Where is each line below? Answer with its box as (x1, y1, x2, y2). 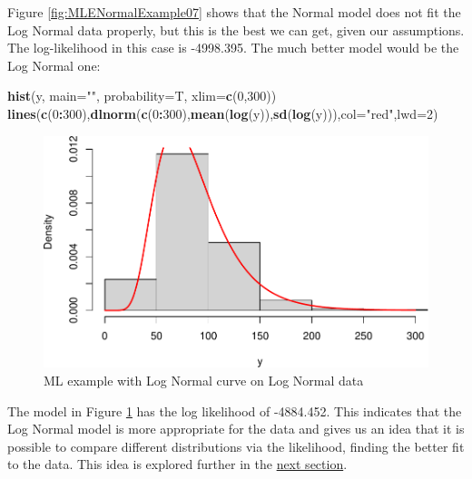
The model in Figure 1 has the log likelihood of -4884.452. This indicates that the (7, 401, 462, 420)
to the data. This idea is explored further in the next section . (7, 455, 348, 474)
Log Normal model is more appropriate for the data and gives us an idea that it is (7, 419, 465, 438)
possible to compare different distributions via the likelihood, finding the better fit (7, 436, 465, 455)
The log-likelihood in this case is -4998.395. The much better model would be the (7, 38, 459, 57)
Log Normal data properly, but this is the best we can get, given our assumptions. (7, 20, 465, 39)
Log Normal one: (7, 55, 101, 74)
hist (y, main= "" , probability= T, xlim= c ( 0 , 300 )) (7, 86, 277, 105)
